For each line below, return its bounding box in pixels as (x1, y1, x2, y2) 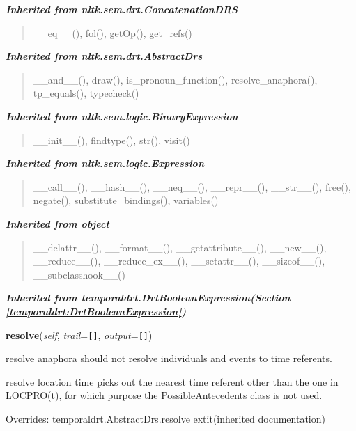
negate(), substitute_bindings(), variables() (33, 193, 219, 207)
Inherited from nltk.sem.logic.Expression (6, 156, 204, 171)
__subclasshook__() (33, 267, 125, 281)
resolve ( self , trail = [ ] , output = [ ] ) (6, 327, 153, 342)
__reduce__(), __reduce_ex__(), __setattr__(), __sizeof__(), (33, 253, 325, 268)
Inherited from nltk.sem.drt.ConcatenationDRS (6, 2, 238, 16)
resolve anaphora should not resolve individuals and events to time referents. (6, 351, 332, 366)
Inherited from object (6, 216, 109, 230)
